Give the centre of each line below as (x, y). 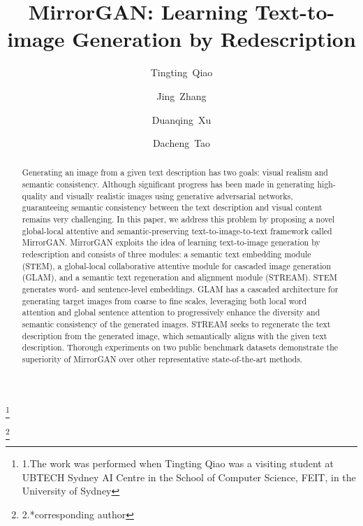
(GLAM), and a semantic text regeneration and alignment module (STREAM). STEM (179, 277)
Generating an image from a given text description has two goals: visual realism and (175, 172)
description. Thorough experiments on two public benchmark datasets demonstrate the (180, 347)
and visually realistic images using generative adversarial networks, (171, 196)
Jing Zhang (181, 95)
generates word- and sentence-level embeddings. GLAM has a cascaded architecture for (180, 289)
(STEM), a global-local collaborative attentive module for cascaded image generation (177, 265)
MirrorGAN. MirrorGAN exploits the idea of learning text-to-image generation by (171, 242)
